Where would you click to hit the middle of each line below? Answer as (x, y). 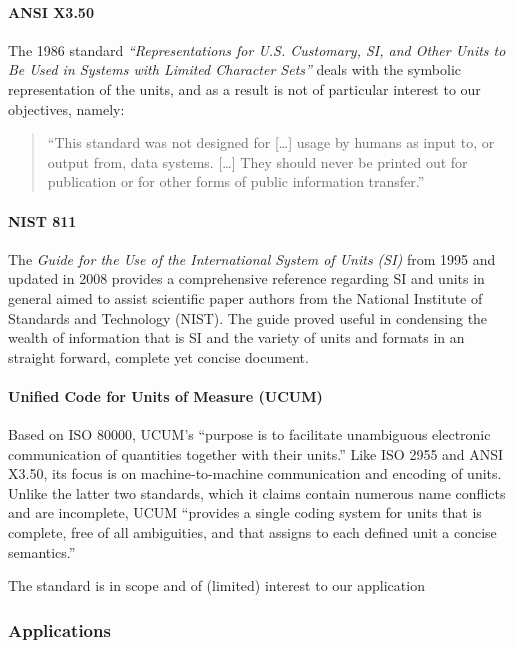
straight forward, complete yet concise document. (158, 356)
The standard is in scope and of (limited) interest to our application (216, 585)
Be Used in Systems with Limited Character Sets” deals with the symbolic (235, 69)
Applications (59, 629)
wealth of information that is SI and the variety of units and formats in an (236, 337)
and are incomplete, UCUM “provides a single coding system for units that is (245, 512)
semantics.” (42, 551)
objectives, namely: (66, 108)
